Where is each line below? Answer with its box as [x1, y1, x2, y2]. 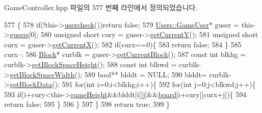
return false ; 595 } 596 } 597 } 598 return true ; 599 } [4, 99, 170, 109]
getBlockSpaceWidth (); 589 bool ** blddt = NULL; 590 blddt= [9, 69, 207, 79]
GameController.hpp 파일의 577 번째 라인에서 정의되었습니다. [4, 2, 198, 12]
